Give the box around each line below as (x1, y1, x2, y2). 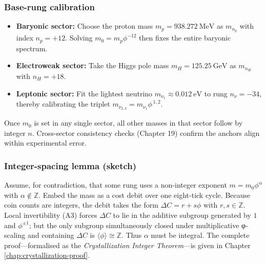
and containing (27, 230, 74, 240)
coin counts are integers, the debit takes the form (4, 199, 158, 210)
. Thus (121, 230, 142, 240)
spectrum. (16, 43, 48, 53)
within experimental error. (4, 137, 87, 148)
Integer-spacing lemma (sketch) (4, 159, 137, 172)
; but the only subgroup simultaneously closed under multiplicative (29, 219, 239, 230)
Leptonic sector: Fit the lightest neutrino (16, 88, 153, 98)
